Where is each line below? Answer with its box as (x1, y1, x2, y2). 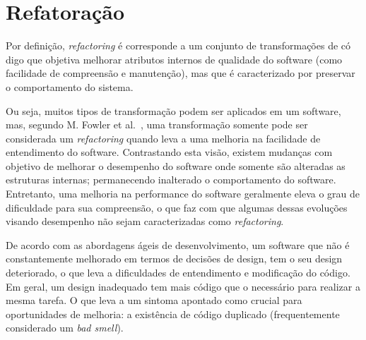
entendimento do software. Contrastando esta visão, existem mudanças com (6, 145, 333, 159)
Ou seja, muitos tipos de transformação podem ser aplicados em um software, (6, 103, 341, 118)
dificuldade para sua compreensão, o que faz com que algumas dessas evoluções (6, 200, 348, 214)
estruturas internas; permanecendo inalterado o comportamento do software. (6, 172, 336, 187)
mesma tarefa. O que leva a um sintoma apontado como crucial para (6, 293, 302, 308)
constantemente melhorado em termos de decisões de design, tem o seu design (6, 251, 343, 266)
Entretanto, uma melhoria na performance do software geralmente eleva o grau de (6, 186, 360, 201)
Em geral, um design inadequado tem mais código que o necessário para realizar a (6, 279, 360, 293)
